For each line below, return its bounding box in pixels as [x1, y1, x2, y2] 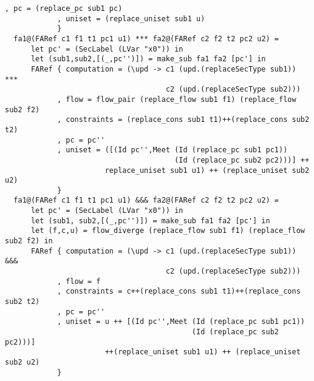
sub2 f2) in [5, 237, 53, 246]
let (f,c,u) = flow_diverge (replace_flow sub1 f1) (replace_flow [30, 226, 305, 235]
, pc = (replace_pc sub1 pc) [5, 4, 123, 13]
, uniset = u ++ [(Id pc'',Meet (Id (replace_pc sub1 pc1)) [56, 317, 305, 326]
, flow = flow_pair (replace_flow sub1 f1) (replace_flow [56, 95, 296, 104]
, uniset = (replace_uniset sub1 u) [56, 14, 205, 23]
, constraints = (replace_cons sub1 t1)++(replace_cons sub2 [56, 115, 310, 124]
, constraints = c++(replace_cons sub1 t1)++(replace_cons [56, 287, 301, 296]
